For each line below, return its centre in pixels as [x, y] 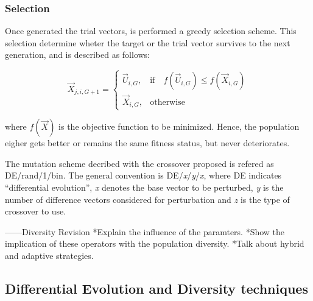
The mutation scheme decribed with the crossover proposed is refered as [139, 163]
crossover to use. [36, 211]
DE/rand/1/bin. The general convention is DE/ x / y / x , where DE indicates [143, 175]
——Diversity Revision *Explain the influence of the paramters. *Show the [145, 231]
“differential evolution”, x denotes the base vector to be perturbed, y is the [144, 187]
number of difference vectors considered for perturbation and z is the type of [147, 199]
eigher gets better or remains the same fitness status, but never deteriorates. [147, 143]
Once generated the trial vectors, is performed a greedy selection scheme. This [151, 31]
